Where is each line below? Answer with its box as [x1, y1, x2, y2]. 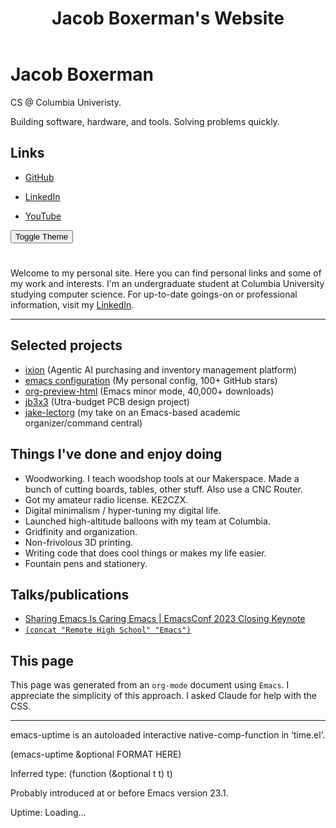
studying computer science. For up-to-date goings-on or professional [10, 288, 298, 300]
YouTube [24, 210, 62, 222]
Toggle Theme [15, 231, 69, 242]
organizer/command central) [24, 417, 143, 429]
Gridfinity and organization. [24, 525, 138, 537]
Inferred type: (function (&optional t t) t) [10, 768, 173, 780]
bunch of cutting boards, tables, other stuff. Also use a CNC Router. [24, 483, 303, 495]
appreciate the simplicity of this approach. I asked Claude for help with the [10, 690, 317, 702]
